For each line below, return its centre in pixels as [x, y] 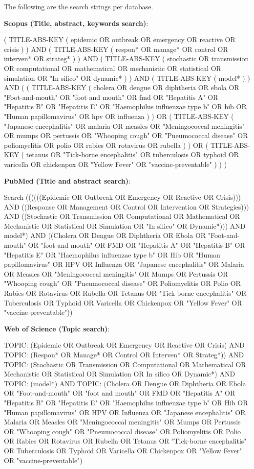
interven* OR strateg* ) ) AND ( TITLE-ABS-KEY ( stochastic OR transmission [127, 59]
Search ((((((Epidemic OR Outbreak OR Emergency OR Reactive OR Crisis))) [123, 197]
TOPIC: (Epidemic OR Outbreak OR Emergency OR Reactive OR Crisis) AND [124, 345]
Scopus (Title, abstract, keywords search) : [76, 23]
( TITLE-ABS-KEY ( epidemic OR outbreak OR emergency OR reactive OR [120, 39]
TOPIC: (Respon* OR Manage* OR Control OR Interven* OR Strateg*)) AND [124, 354]
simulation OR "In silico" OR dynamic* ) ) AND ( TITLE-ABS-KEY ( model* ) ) [127, 78]
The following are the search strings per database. [79, 6]
